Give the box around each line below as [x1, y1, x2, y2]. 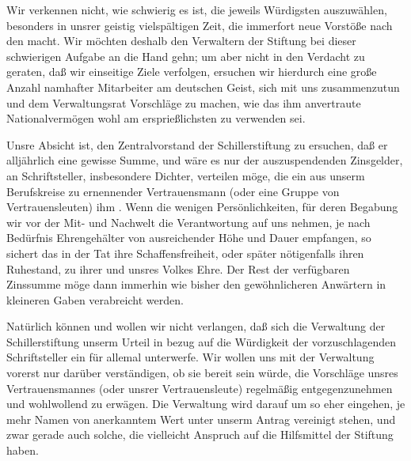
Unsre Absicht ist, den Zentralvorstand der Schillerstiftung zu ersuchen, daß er [6, 136, 388, 153]
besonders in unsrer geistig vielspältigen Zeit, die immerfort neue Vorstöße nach [6, 17, 393, 33]
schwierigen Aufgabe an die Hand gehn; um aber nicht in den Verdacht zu [6, 47, 365, 64]
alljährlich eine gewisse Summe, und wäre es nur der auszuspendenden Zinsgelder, [6, 152, 403, 168]
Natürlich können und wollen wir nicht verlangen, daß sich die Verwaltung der [6, 318, 386, 334]
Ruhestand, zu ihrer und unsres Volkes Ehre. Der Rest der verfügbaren [6, 260, 350, 277]
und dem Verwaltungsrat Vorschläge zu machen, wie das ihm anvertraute [6, 94, 361, 111]
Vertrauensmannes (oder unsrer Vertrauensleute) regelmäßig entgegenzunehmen [6, 380, 393, 396]
